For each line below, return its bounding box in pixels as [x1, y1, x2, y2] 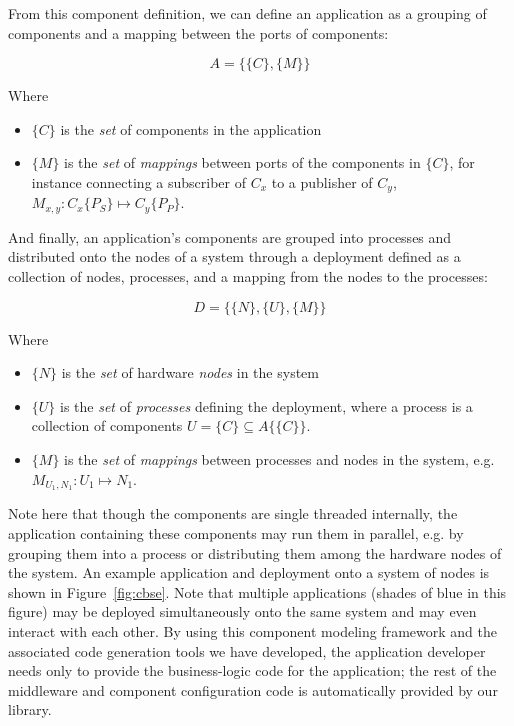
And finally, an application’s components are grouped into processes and [8, 226, 452, 247]
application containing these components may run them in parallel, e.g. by [8, 523, 464, 544]
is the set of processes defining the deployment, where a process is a [60, 395, 473, 416]
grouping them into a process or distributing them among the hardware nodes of [8, 542, 502, 563]
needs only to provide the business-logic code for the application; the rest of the [8, 660, 497, 681]
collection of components [31, 415, 183, 436]
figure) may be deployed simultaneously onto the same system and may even [8, 601, 477, 622]
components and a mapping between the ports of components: [8, 22, 389, 43]
